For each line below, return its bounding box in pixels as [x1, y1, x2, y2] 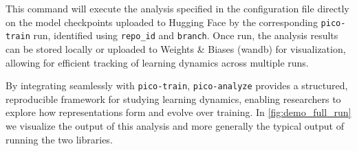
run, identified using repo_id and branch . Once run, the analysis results [33, 28, 338, 43]
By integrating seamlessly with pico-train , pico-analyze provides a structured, [6, 78, 348, 93]
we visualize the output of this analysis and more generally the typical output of [6, 118, 344, 132]
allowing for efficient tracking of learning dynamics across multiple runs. [6, 55, 309, 69]
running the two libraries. [6, 132, 113, 146]
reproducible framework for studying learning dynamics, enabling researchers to [6, 91, 341, 106]
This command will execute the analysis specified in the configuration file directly [6, 1, 349, 15]
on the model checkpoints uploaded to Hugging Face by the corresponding [6, 14, 318, 29]
